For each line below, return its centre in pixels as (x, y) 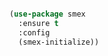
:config (34, 32)
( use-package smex (47, 14)
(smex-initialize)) (59, 42)
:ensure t (38, 23)
